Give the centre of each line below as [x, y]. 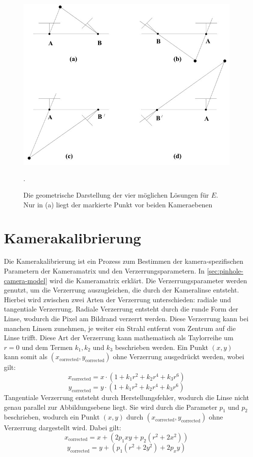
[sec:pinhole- [225, 270]
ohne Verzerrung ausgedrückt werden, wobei [179, 356]
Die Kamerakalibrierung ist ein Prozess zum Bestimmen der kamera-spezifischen [124, 261]
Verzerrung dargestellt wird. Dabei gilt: [63, 428]
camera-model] [26, 280]
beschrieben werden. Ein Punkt [162, 347]
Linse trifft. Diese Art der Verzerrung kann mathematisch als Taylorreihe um [119, 338]
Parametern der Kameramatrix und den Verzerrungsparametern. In [104, 270]
